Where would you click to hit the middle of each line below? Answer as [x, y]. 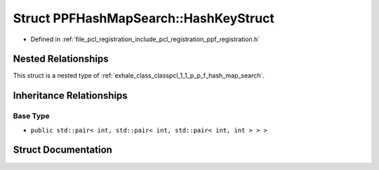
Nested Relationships [61, 59]
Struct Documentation [62, 150]
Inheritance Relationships [70, 95]
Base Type [31, 116]
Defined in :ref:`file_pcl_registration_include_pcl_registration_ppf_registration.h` [145, 39]
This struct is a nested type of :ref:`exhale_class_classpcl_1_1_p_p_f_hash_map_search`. [139, 76]
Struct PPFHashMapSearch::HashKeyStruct [144, 18]
